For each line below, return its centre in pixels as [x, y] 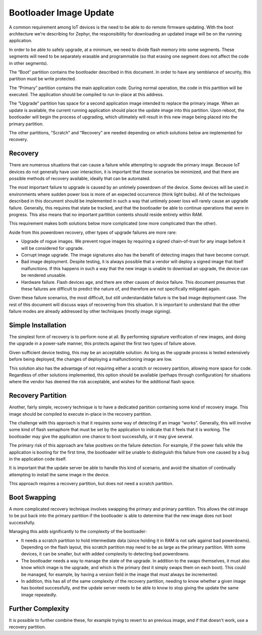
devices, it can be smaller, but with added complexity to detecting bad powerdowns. [105, 554]
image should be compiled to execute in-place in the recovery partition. [81, 414]
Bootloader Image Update [62, 13]
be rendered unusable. [44, 275]
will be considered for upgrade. [52, 248]
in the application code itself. [38, 459]
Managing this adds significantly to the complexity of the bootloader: [78, 532]
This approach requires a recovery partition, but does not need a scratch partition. [91, 484]
